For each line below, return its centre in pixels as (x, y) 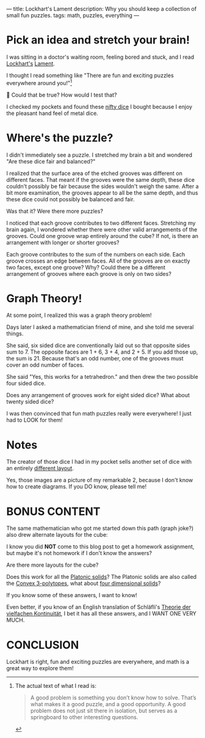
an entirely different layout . (40, 468)
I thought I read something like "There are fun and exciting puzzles (90, 75)
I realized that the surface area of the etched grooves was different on (95, 173)
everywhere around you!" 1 (39, 82)
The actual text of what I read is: (56, 686)
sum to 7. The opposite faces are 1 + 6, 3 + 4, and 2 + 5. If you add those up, (102, 352)
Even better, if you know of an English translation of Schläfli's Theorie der (99, 607)
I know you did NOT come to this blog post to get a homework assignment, (100, 546)
